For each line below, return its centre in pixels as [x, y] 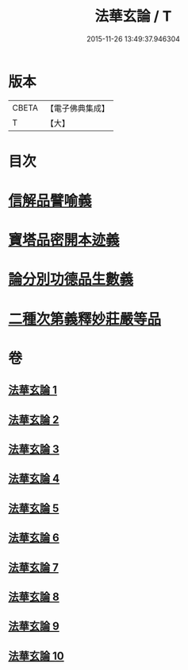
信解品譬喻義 [50, 201]
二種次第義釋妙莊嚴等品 [85, 319]
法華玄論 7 [34, 567]
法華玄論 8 [34, 596]
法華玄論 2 [34, 420]
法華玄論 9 [34, 627]
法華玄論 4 [34, 479]
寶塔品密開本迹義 [64, 240]
